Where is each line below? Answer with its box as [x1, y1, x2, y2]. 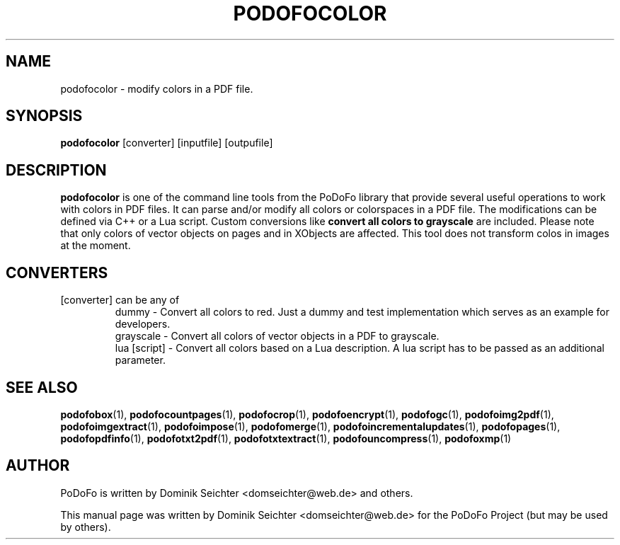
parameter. [115, 354, 166, 367]
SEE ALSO [6, 378, 78, 396]
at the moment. [60, 239, 131, 252]
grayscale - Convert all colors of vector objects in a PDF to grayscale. [115, 330, 440, 343]
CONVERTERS [6, 263, 108, 282]
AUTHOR [6, 457, 70, 475]
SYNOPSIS [6, 107, 83, 125]
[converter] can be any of [60, 294, 180, 306]
